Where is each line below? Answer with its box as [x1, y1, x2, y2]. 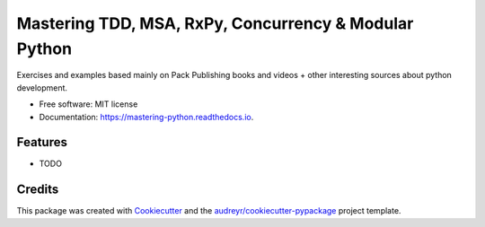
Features [16, 135, 67, 150]
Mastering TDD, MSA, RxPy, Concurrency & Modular [16, 13, 414, 33]
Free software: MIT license [39, 99, 138, 109]
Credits [16, 182, 59, 197]
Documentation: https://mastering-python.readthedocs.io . [39, 111, 254, 122]
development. [16, 82, 67, 93]
